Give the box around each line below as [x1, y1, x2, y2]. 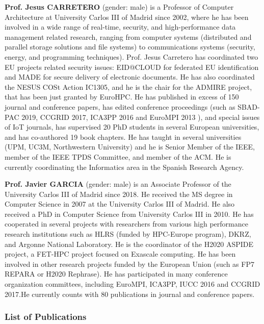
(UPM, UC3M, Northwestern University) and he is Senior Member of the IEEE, [5, 141, 255, 152]
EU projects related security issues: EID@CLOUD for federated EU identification [5, 61, 259, 72]
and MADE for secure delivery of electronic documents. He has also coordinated [5, 71, 255, 82]
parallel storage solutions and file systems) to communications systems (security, [5, 41, 255, 52]
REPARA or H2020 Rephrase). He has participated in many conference [5, 268, 228, 279]
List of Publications [5, 310, 87, 323]
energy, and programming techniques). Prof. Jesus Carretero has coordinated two [5, 51, 258, 62]
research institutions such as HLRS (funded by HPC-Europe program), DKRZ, [5, 229, 251, 239]
